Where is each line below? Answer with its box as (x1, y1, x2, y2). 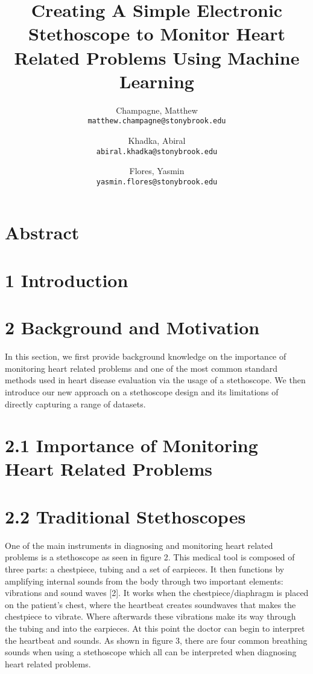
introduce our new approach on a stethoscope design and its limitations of (5, 385, 279, 398)
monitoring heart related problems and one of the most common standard (5, 361, 277, 374)
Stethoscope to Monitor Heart (28, 21, 285, 46)
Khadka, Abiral (128, 134, 186, 146)
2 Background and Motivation (5, 315, 260, 340)
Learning (119, 68, 194, 93)
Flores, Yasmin (129, 164, 185, 177)
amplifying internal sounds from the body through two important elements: (5, 574, 283, 587)
